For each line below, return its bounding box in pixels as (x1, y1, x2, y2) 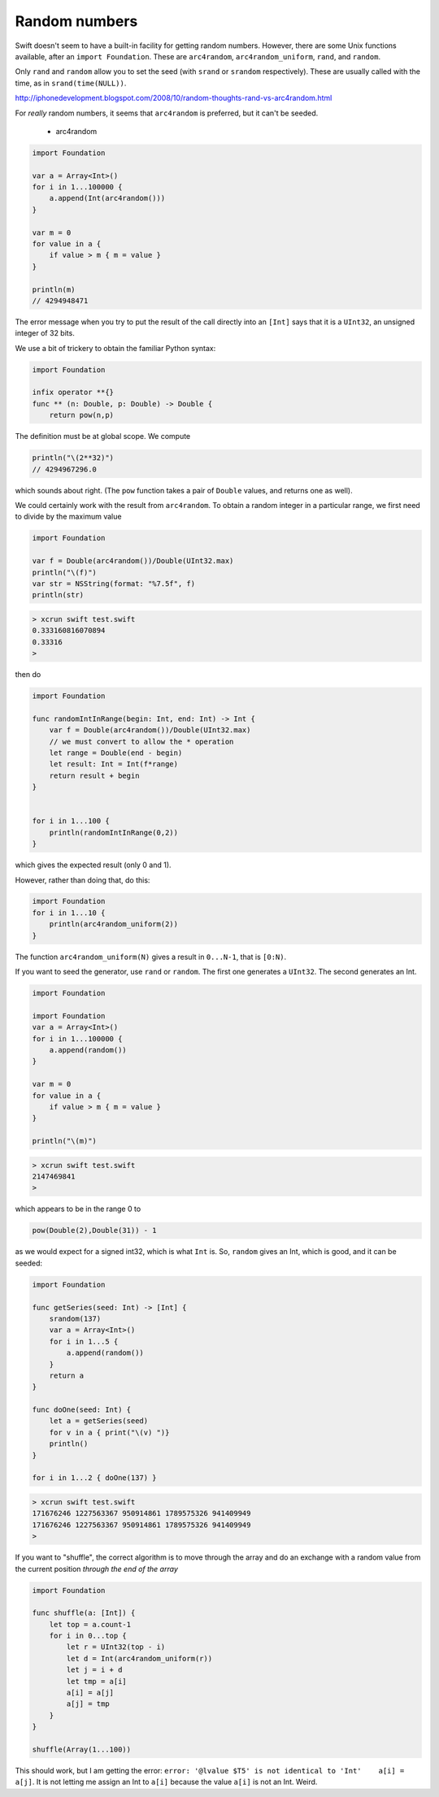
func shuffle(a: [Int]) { (32, 1608, 136, 1617)
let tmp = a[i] (66, 1677, 128, 1686)
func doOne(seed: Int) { (32, 1405, 132, 1414)
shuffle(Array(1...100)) (32, 1745, 132, 1754)
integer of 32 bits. (15, 328, 75, 338)
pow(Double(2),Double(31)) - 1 (32, 1226, 158, 1235)
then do (15, 670, 41, 679)
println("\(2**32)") (32, 454, 114, 462)
